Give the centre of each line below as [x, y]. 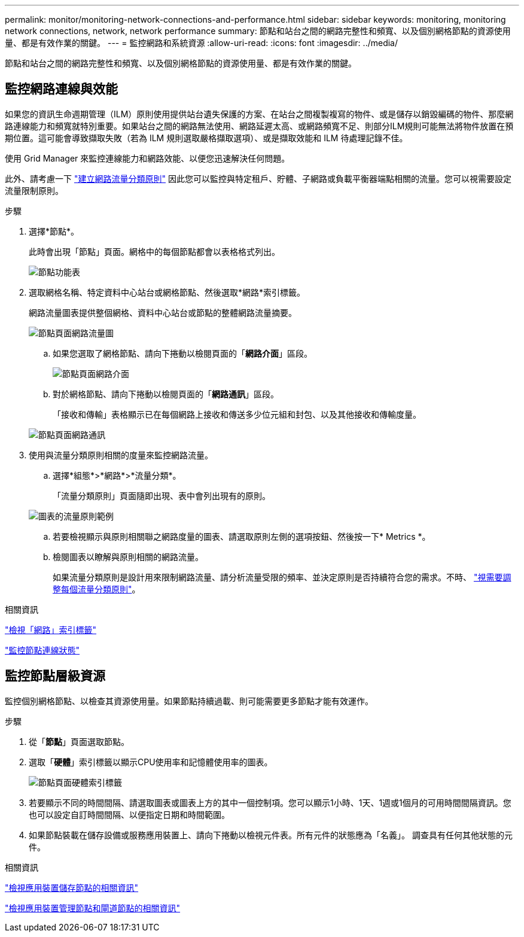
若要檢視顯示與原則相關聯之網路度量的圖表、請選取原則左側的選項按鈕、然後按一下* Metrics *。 [242, 536]
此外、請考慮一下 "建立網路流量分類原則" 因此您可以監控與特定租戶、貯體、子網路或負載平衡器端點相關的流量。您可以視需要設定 [258, 178]
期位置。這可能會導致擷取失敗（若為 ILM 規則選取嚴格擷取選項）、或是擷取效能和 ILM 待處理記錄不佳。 [206, 138]
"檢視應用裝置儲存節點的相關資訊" [72, 887]
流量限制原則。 [34, 190]
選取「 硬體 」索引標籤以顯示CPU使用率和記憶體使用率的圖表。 [151, 762]
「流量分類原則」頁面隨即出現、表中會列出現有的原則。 [162, 495]
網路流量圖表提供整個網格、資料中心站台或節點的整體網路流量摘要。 [163, 312]
